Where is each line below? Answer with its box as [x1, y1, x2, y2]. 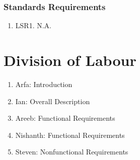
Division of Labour [4, 50, 136, 70]
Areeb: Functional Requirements [15, 113, 115, 123]
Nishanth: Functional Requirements [15, 129, 125, 140]
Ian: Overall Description [15, 96, 90, 106]
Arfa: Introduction [15, 78, 73, 89]
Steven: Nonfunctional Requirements [15, 146, 128, 157]
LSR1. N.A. [15, 20, 51, 31]
